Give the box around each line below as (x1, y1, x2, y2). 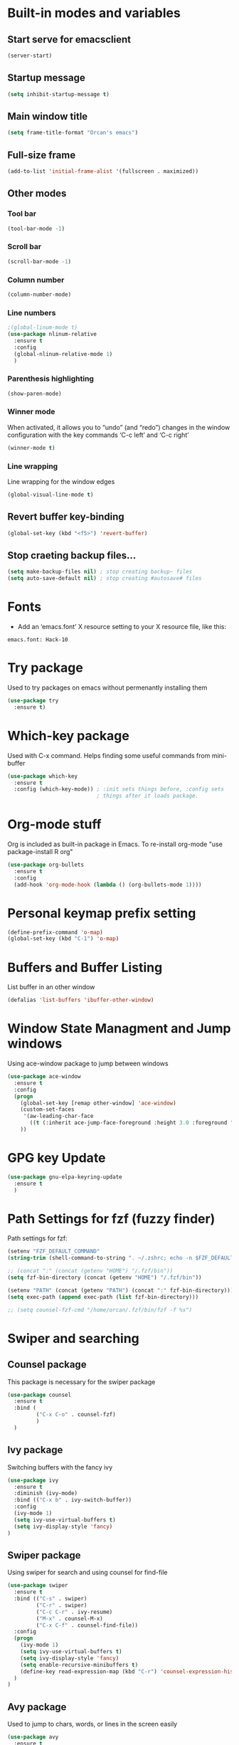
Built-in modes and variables (7, 5, 181, 21)
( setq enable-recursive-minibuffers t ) (20, 1661, 139, 1668)
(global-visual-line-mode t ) (7, 491, 94, 499)
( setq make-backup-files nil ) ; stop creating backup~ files (7, 568, 193, 576)
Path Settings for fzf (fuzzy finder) (7, 1211, 216, 1227)
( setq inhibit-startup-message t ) (7, 90, 110, 97)
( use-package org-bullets (7, 861, 84, 869)
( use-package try (7, 697, 59, 705)
